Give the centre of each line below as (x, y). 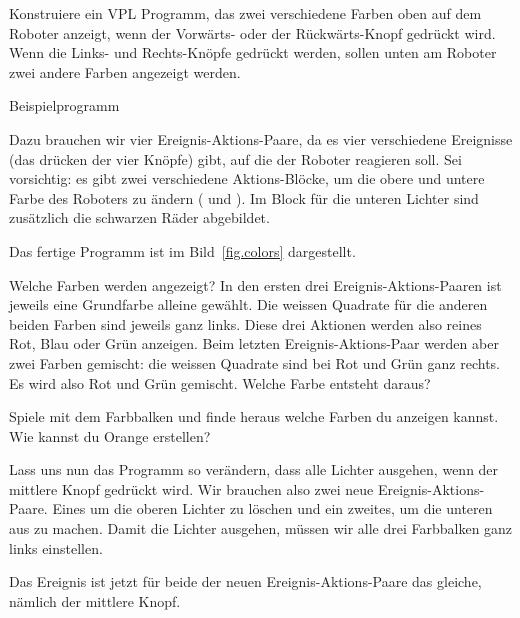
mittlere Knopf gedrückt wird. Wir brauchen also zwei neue (191, 488)
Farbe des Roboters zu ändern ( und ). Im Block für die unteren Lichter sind (244, 197)
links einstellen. (56, 547)
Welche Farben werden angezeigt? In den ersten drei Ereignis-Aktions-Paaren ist (255, 284)
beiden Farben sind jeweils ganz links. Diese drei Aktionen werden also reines (245, 323)
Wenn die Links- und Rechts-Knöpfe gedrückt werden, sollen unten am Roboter (253, 52)
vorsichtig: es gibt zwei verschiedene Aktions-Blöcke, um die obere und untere (247, 178)
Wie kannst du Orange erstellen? (110, 435)
